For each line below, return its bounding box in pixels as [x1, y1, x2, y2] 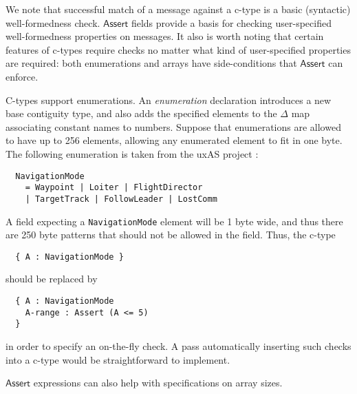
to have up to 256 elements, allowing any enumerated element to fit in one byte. [6, 133, 343, 147]
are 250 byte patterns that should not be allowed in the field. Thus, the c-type [6, 227, 336, 242]
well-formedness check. [6, 15, 100, 30]
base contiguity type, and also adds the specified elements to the [6, 106, 277, 121]
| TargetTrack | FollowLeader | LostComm [25, 194, 217, 204]
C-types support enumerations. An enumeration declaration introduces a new [6, 92, 332, 107]
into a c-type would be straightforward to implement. [6, 352, 230, 366]
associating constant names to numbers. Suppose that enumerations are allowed [6, 119, 341, 134]
